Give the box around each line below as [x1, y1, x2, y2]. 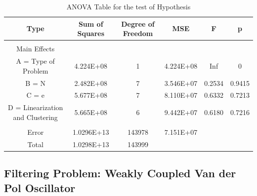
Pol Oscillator [4, 180, 76, 195]
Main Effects [16, 43, 55, 54]
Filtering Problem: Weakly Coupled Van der [4, 165, 236, 181]
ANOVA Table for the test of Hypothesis [66, 1, 191, 11]
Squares [77, 28, 105, 39]
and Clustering [13, 112, 58, 122]
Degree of [121, 18, 155, 29]
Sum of [78, 18, 103, 29]
